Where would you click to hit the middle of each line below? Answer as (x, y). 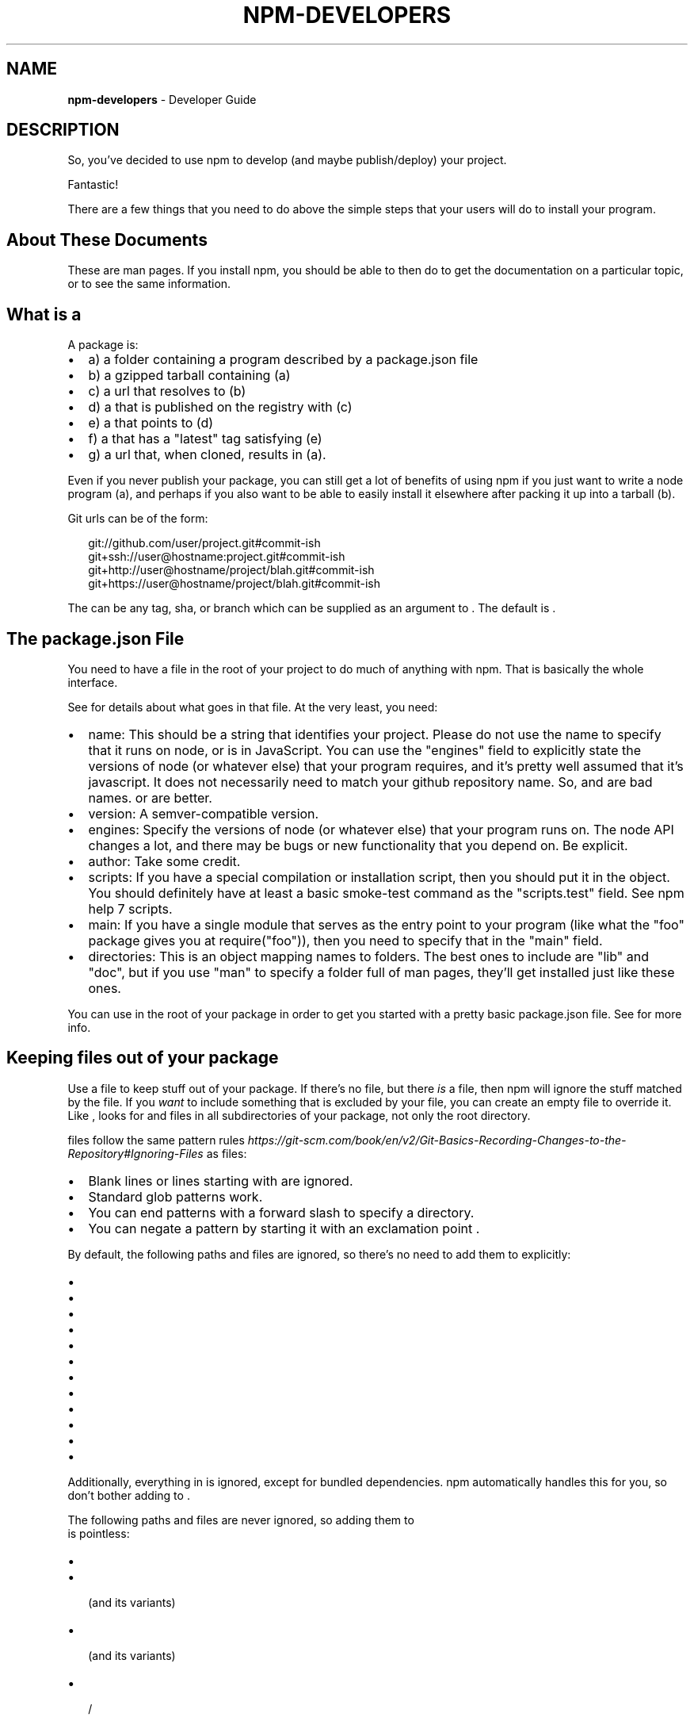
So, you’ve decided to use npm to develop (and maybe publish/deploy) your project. (287, 160)
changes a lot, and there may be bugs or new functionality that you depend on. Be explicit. (358, 845)
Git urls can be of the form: (138, 519)
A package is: (103, 345)
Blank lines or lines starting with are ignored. (221, 1181)
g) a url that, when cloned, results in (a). (207, 455)
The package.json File (95, 638)
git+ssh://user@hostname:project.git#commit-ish (217, 557)
